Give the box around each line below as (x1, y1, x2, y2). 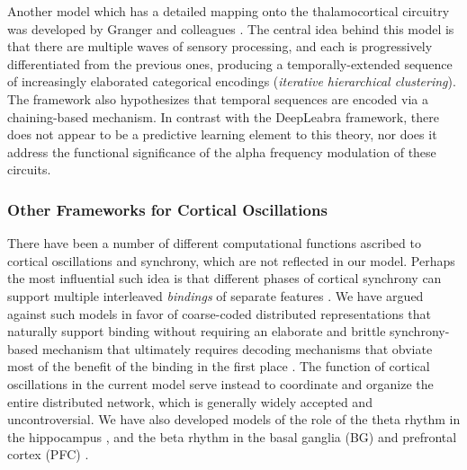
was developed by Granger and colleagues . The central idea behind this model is (7, 19, 454, 38)
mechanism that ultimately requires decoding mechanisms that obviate (41, 339, 433, 358)
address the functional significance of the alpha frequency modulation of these (7, 142, 436, 161)
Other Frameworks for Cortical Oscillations (7, 198, 328, 220)
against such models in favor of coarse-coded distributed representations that (7, 304, 431, 323)
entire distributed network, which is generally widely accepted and (7, 392, 373, 411)
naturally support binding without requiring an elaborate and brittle (7, 322, 386, 341)
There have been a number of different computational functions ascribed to (7, 234, 421, 253)
